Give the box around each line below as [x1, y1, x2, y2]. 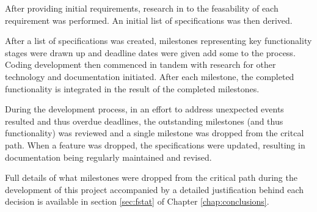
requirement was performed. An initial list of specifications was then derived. [5, 13, 293, 26]
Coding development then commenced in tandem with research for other [5, 58, 276, 71]
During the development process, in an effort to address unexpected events [5, 103, 284, 115]
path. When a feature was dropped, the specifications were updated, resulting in [5, 138, 305, 151]
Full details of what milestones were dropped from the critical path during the [5, 171, 297, 184]
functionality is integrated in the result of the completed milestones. [5, 82, 260, 95]
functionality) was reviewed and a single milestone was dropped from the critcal [5, 126, 304, 139]
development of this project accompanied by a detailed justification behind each [5, 183, 304, 196]
